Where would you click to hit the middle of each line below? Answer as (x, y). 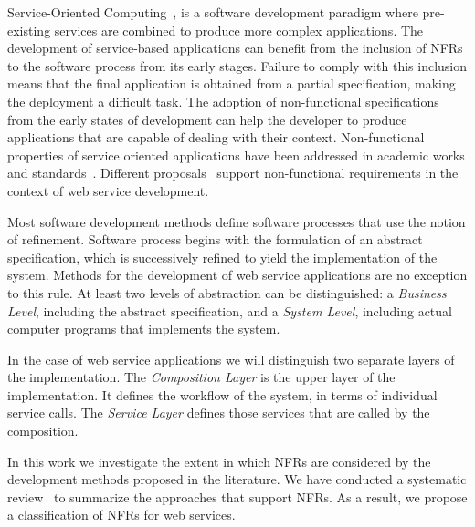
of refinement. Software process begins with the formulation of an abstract (215, 239)
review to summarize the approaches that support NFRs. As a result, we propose (237, 496)
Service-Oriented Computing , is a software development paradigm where (213, 12)
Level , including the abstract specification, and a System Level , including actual (230, 310)
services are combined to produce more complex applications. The (239, 30)
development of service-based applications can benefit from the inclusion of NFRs (235, 48)
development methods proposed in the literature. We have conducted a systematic (237, 479)
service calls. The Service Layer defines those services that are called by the (219, 413)
